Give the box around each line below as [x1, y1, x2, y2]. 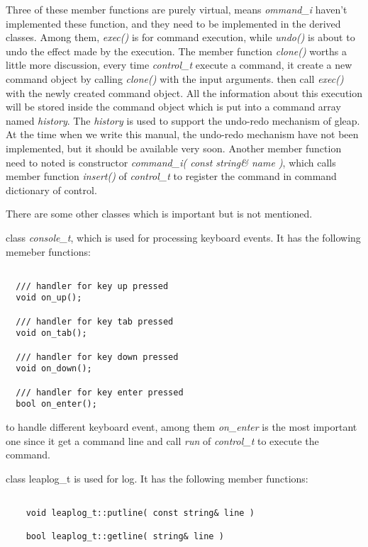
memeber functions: [6, 244, 91, 259]
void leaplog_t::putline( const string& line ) [26, 508, 255, 518]
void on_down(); [16, 363, 92, 374]
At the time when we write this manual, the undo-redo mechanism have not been [6, 127, 359, 142]
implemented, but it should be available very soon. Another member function [6, 140, 342, 155]
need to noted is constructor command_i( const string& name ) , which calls [6, 154, 336, 169]
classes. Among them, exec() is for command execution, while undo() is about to [6, 30, 355, 45]
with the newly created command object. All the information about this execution [6, 85, 363, 100]
